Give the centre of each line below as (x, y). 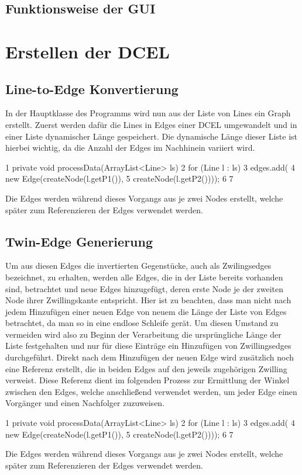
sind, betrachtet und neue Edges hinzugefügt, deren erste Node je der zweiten (145, 288)
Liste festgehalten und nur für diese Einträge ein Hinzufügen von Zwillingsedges (148, 346)
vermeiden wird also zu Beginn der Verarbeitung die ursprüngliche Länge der (143, 334)
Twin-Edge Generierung (79, 241)
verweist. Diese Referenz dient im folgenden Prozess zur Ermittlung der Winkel (147, 380)
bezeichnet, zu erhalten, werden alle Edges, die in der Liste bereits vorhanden (144, 277)
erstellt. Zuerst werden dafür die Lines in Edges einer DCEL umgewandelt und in (151, 124)
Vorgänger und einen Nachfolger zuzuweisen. (85, 403)
